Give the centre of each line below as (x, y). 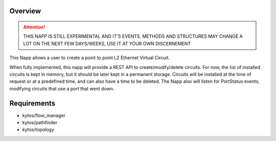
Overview (25, 11)
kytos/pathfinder (40, 123)
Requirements (32, 103)
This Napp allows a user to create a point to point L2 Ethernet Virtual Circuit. (90, 58)
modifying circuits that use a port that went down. (62, 88)
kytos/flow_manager (44, 115)
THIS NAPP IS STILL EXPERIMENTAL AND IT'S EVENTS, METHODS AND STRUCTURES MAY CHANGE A (133, 36)
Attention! (34, 27)
